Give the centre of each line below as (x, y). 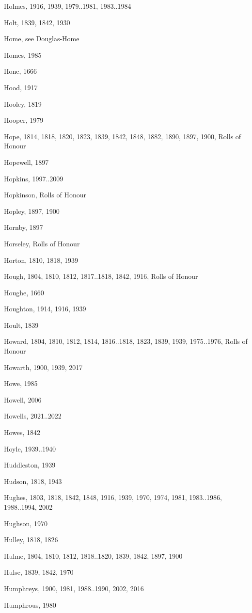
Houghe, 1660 (24, 292)
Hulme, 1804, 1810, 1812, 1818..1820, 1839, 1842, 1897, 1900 (93, 556)
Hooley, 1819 (23, 104)
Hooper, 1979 (24, 120)
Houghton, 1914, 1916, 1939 (45, 309)
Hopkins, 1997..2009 (34, 178)
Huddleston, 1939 (30, 465)
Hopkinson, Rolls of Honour (45, 195)
